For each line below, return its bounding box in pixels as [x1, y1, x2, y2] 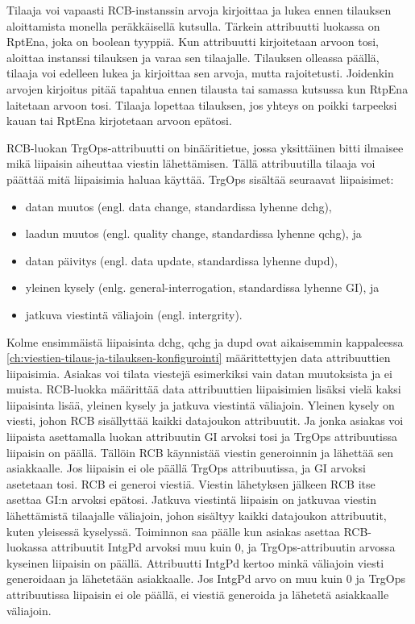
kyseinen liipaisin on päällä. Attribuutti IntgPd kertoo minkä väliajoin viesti [6, 554, 384, 571]
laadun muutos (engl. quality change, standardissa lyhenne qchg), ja [25, 225, 362, 242]
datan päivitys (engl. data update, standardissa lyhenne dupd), [25, 252, 338, 268]
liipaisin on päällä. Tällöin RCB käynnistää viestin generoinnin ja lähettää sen [6, 443, 393, 460]
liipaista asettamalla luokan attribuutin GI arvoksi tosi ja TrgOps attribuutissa [6, 428, 398, 445]
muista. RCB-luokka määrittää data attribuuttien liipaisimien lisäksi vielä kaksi [6, 381, 401, 397]
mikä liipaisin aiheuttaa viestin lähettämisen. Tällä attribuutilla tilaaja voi [6, 155, 376, 172]
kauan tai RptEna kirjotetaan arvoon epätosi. [6, 112, 232, 129]
